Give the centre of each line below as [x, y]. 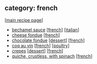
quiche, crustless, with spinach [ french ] [52, 56]
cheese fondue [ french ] [36, 35]
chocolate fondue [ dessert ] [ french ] [48, 40]
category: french [31, 8]
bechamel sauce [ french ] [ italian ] [46, 30]
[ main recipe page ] [24, 20]
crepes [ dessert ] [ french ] [37, 51]
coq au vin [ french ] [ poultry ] [41, 45]
